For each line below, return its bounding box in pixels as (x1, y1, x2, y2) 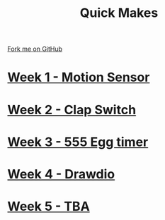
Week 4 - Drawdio (7, 166, 115, 182)
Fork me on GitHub (7, 44, 62, 54)
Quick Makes (79, 5, 159, 21)
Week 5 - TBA (7, 199, 90, 214)
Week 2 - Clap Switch (7, 102, 137, 118)
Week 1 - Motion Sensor (7, 69, 150, 85)
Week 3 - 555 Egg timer (7, 134, 149, 149)
